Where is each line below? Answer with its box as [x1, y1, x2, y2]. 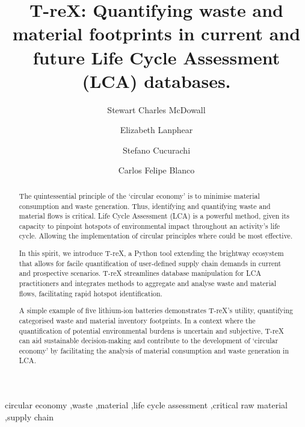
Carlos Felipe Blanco [118, 164, 195, 176]
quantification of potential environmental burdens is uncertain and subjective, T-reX [19, 325, 284, 335]
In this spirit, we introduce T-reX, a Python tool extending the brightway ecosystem [19, 248, 284, 258]
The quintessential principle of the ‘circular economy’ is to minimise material [19, 190, 260, 201]
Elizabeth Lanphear [120, 123, 193, 136]
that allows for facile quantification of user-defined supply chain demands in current [19, 258, 282, 268]
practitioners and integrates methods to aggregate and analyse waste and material [19, 278, 277, 288]
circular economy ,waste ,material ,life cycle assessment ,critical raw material [5, 399, 288, 411]
